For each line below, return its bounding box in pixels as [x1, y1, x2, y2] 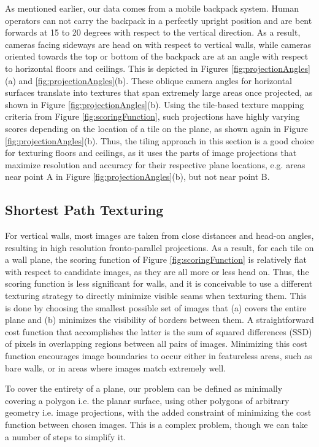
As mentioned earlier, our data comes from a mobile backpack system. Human [5, 2, 299, 14]
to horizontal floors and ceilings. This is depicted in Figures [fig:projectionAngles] [5, 61, 310, 74]
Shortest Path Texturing [5, 200, 164, 219]
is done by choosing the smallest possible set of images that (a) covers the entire [5, 301, 307, 314]
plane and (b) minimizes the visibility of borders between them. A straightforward [5, 313, 314, 326]
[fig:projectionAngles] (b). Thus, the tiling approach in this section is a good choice [5, 134, 314, 147]
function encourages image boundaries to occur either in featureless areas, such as [5, 349, 312, 362]
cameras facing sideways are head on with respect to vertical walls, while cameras [5, 37, 312, 50]
